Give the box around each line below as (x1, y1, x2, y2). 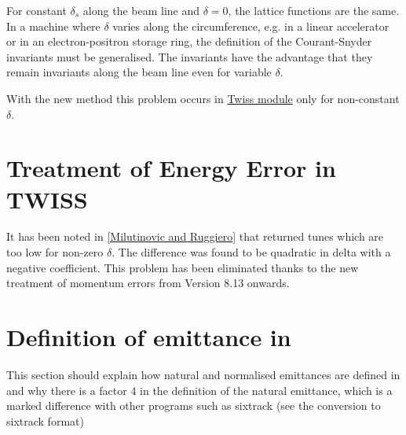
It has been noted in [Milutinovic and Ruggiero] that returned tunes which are (6, 228, 384, 245)
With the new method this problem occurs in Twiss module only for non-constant (6, 90, 400, 106)
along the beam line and (82, 2, 200, 18)
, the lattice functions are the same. (228, 2, 400, 18)
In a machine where (6, 17, 101, 34)
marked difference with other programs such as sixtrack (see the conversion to (6, 397, 381, 414)
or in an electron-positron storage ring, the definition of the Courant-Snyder (6, 33, 372, 50)
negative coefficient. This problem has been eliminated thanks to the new (6, 259, 359, 275)
